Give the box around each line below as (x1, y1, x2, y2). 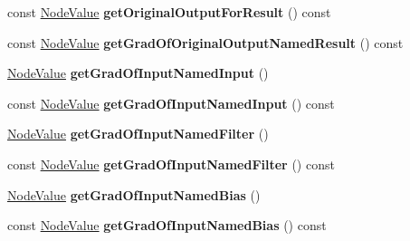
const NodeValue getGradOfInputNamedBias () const (7, 216, 327, 235)
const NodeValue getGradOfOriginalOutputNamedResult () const (7, 33, 404, 52)
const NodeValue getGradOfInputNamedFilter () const (7, 154, 335, 173)
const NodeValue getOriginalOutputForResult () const (7, 3, 331, 21)
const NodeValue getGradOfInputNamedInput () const (7, 93, 335, 112)
